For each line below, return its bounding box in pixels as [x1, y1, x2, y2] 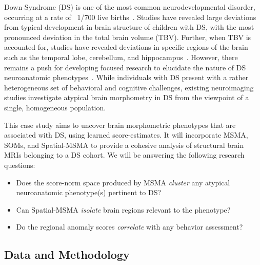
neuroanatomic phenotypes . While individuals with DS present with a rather [4, 72, 249, 83]
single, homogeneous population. [4, 102, 106, 112]
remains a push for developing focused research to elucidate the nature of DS [4, 62, 246, 72]
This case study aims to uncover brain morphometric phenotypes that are [4, 119, 236, 130]
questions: [4, 159, 35, 170]
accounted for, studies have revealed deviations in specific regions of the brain [4, 42, 248, 52]
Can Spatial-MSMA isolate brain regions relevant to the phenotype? [16, 204, 231, 215]
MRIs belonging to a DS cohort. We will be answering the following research [4, 149, 245, 160]
